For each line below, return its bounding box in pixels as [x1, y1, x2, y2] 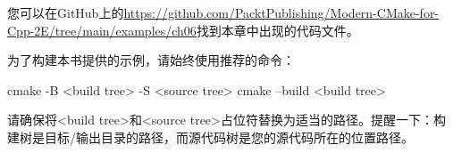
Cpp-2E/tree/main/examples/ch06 [7, 20, 197, 39]
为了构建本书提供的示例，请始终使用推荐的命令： [7, 51, 295, 69]
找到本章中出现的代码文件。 [196, 20, 359, 39]
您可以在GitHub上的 [7, 4, 124, 21]
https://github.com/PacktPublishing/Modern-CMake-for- [123, 4, 440, 21]
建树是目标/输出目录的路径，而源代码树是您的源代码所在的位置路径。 [7, 127, 414, 146]
